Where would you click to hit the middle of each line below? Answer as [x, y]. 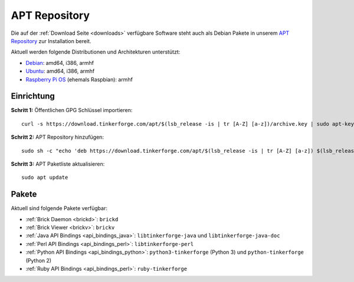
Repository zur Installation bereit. [51, 41]
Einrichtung [33, 96]
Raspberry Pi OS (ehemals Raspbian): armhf [79, 79]
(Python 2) [39, 260]
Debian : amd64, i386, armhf [60, 63]
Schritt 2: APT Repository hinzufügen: [58, 137]
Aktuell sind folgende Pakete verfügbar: [59, 208]
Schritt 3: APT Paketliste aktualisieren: [58, 164]
